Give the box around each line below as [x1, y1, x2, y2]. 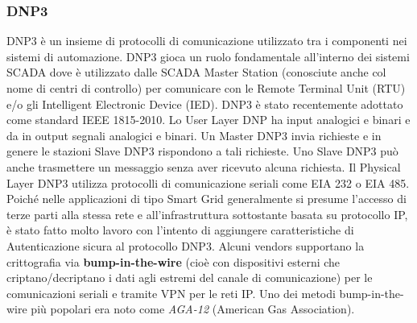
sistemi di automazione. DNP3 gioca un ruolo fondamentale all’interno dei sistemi [6, 48, 410, 64]
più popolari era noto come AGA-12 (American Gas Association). [31, 300, 355, 317]
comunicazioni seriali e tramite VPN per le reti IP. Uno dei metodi [6, 284, 336, 301]
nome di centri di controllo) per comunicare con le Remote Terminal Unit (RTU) [6, 80, 406, 96]
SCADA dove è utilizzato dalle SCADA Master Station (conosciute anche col [6, 64, 386, 81]
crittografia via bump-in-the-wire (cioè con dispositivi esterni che [6, 253, 341, 270]
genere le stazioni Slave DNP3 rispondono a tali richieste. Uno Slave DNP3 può [6, 143, 398, 159]
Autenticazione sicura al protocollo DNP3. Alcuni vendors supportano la [6, 237, 365, 254]
